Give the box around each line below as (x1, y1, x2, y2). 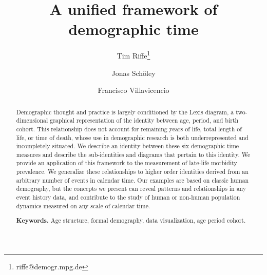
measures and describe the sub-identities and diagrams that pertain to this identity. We (16, 150, 251, 159)
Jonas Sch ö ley (111, 67, 156, 78)
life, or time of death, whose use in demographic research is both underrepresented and (16, 133, 249, 142)
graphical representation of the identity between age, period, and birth (50, 116, 239, 125)
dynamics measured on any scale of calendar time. (16, 201, 150, 210)
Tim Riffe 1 (117, 49, 150, 61)
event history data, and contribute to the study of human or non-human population (16, 193, 240, 202)
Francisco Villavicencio (98, 85, 169, 95)
